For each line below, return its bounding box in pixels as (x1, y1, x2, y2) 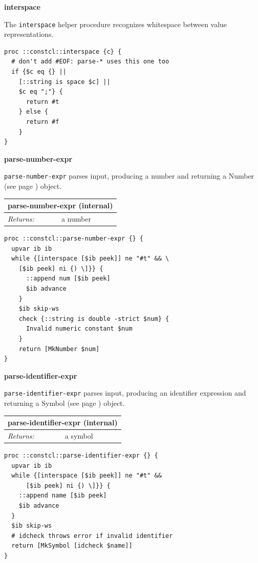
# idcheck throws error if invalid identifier (11, 532, 173, 539)
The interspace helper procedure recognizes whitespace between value (4, 18, 227, 29)
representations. (4, 29, 54, 39)
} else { (18, 108, 48, 116)
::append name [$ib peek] (18, 492, 107, 500)
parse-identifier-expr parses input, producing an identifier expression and (4, 387, 246, 398)
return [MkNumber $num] (18, 345, 100, 353)
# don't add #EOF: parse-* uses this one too (11, 58, 169, 66)
